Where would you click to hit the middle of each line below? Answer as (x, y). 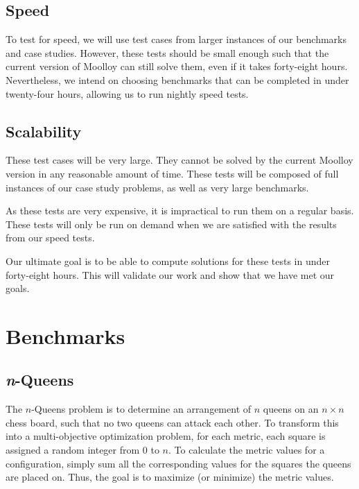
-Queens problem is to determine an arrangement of (141, 409)
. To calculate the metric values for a (247, 450)
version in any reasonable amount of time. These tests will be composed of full (172, 173)
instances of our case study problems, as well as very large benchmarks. (157, 187)
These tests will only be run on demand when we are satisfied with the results (171, 224)
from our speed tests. (50, 238)
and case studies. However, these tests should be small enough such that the (167, 52)
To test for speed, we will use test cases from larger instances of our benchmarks (176, 39)
